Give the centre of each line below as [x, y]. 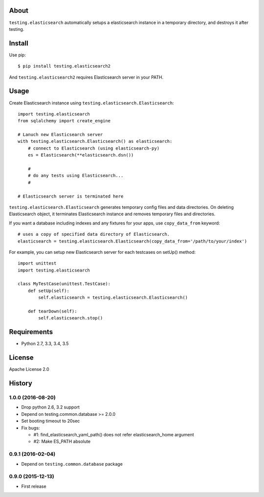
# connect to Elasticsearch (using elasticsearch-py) [94, 148]
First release [34, 486]
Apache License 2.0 [29, 369]
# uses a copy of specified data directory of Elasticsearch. [94, 234]
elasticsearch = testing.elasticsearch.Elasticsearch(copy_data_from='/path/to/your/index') [132, 241]
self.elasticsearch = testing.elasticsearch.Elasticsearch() [113, 298]
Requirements [31, 332]
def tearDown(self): [52, 311]
